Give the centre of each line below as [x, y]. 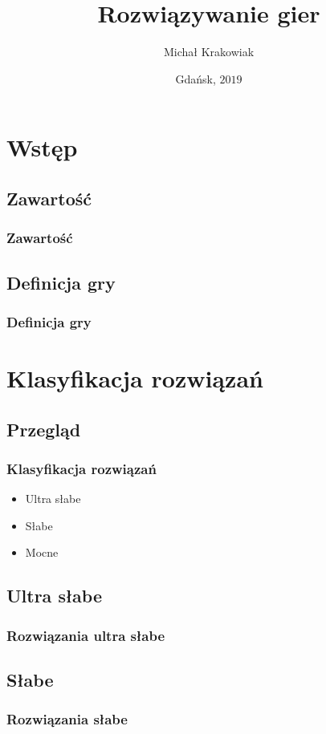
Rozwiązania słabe [67, 719]
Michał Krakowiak [209, 52]
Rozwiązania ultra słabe [86, 635]
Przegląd [44, 429]
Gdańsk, [196, 78]
